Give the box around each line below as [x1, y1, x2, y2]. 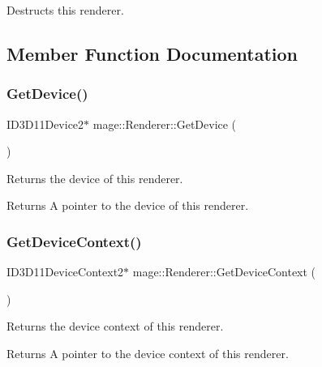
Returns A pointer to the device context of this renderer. [6, 344, 289, 361]
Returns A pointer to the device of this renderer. [6, 197, 249, 214]
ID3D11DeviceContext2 [6, 263, 124, 280]
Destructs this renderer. [6, 2, 124, 18]
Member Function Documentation [6, 41, 298, 66]
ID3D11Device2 [6, 115, 84, 132]
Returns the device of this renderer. [6, 169, 183, 186]
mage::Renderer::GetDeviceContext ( [132, 263, 316, 280]
